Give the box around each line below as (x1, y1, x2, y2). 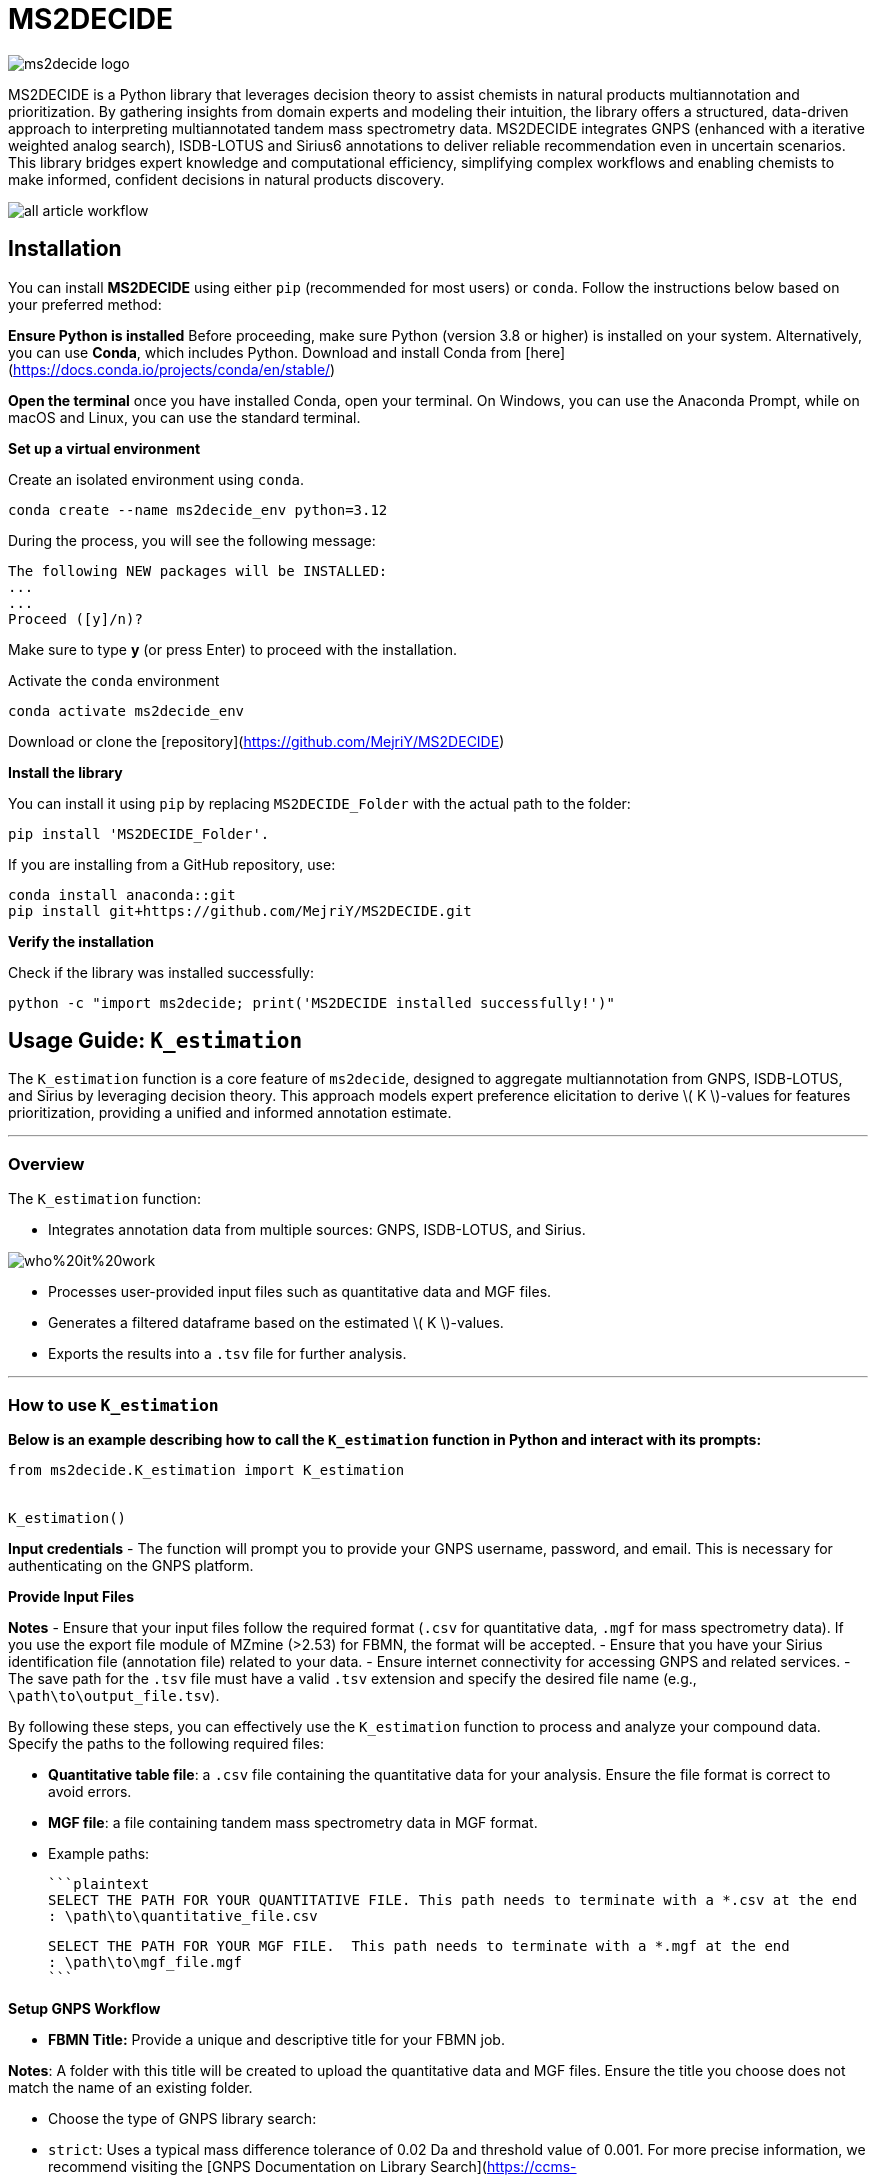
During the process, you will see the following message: (8, 531, 376, 549)
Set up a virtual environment (8, 439, 201, 457)
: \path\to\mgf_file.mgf (48, 1953, 242, 1970)
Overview (8, 1153, 85, 1174)
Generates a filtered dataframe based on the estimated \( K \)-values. (48, 1314, 504, 1332)
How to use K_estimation (8, 1394, 219, 1415)
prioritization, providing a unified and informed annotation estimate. (8, 1104, 452, 1122)
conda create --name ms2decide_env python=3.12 (8, 501, 388, 518)
